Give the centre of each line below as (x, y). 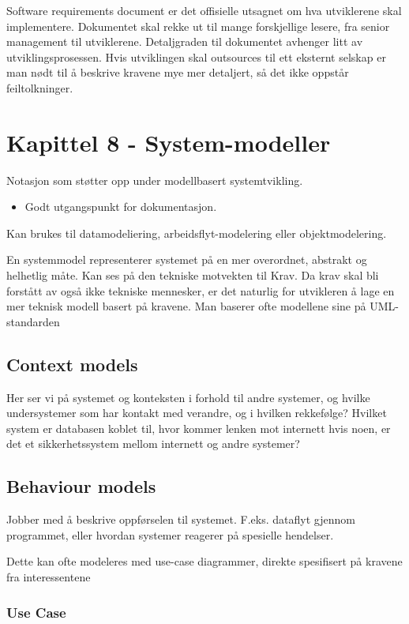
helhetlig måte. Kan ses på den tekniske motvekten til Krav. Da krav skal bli (193, 275)
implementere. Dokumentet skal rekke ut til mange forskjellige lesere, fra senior (198, 26)
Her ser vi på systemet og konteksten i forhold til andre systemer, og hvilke (188, 397)
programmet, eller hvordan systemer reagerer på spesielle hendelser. (170, 534)
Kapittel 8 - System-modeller (169, 142)
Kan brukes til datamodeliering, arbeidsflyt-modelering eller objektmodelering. (197, 233)
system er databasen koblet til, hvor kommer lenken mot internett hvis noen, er (199, 428)
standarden (33, 321)
